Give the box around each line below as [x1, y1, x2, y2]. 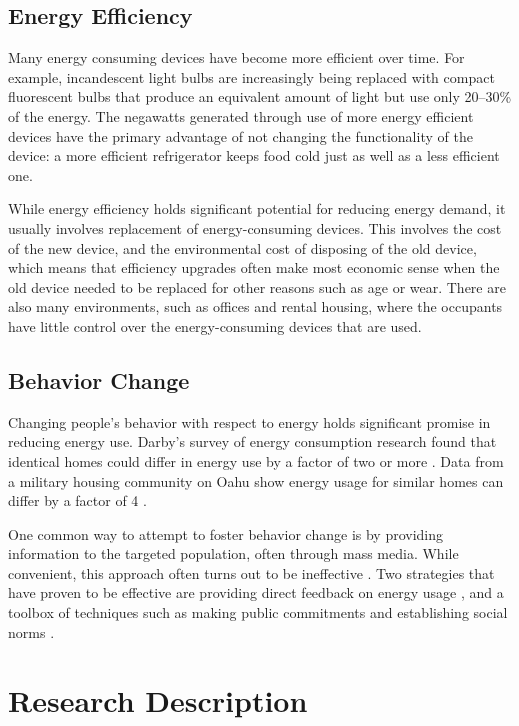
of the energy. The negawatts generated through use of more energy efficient [8, 105, 474, 126]
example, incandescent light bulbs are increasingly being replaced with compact [8, 66, 495, 87]
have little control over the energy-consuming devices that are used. [8, 315, 422, 336]
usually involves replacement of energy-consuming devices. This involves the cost [8, 217, 502, 238]
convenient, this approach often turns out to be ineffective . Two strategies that [8, 562, 495, 583]
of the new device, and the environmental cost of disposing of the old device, [8, 237, 477, 258]
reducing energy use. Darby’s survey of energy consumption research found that [8, 431, 497, 452]
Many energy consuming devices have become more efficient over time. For [8, 47, 465, 68]
